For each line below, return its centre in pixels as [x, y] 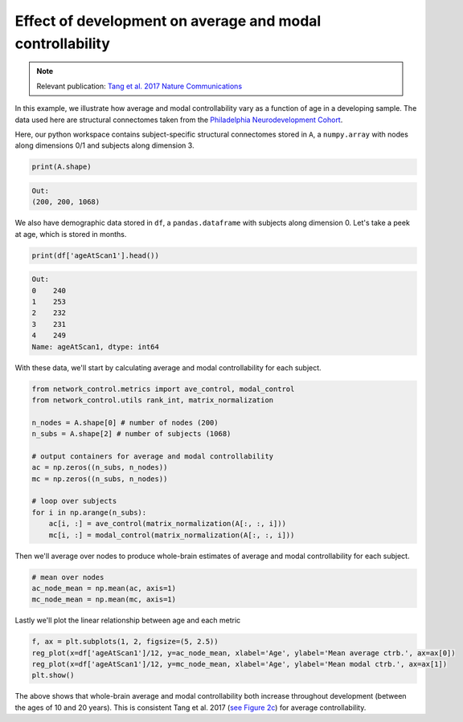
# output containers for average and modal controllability [153, 456]
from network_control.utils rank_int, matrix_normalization [153, 400]
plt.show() [53, 675]
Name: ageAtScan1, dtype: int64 [96, 347]
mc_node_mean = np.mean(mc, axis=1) [104, 600]
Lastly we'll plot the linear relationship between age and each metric [128, 620]
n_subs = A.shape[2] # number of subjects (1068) [131, 434]
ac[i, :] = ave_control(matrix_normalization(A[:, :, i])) [168, 524]
